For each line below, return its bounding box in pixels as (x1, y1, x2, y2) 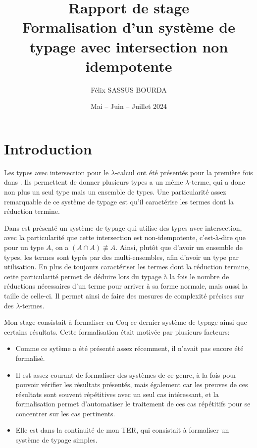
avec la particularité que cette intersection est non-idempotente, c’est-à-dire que (4, 232, 246, 243)
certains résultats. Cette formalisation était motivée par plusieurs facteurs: (4, 326, 230, 337)
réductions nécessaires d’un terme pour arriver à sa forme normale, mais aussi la (4, 281, 248, 291)
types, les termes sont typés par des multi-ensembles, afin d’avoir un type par (4, 251, 239, 262)
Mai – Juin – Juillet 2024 (90, 101, 167, 111)
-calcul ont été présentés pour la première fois (115, 167, 253, 177)
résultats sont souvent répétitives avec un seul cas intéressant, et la (15, 389, 219, 399)
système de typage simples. (15, 435, 98, 445)
